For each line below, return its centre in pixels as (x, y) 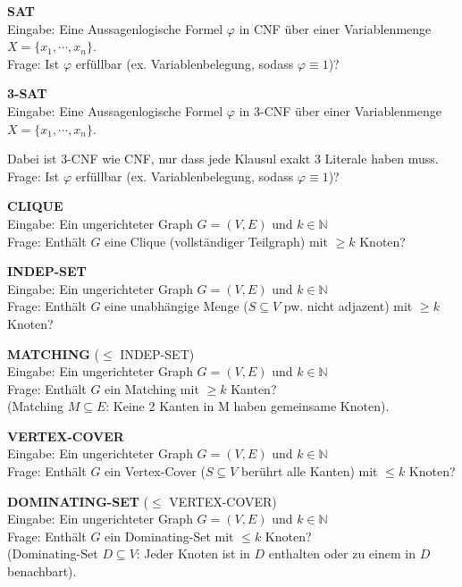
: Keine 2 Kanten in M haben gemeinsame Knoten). (248, 406)
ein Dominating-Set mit (169, 536)
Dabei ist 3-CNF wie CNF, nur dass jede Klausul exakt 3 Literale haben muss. (223, 159)
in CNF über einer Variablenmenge (335, 28)
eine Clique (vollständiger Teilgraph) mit (216, 241)
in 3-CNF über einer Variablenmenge (340, 110)
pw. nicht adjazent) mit (348, 306)
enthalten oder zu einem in (342, 553)
